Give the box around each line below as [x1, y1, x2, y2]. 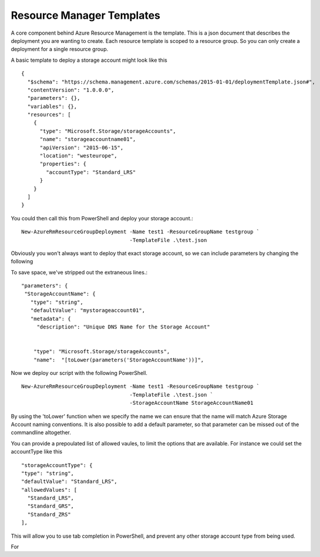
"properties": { [39, 160, 87, 167]
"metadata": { [30, 315, 71, 322]
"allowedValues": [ [21, 486, 78, 493]
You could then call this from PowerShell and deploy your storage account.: [11, 214, 193, 222]
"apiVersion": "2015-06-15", [39, 144, 124, 151]
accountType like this [11, 448, 63, 455]
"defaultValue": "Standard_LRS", [21, 478, 117, 485]
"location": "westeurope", [39, 153, 117, 159]
